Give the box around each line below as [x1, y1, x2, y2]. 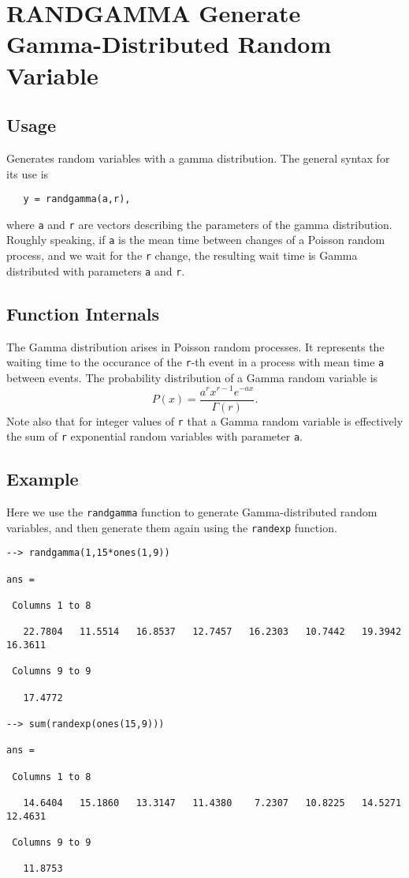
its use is [6, 165, 49, 182]
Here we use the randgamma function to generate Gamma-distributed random [6, 504, 377, 520]
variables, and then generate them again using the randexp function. [6, 519, 337, 535]
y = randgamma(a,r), [23, 193, 131, 205]
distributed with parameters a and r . [6, 262, 185, 279]
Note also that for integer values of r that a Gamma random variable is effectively [6, 412, 403, 429]
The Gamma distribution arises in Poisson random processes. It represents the [6, 338, 385, 355]
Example [6, 467, 79, 491]
